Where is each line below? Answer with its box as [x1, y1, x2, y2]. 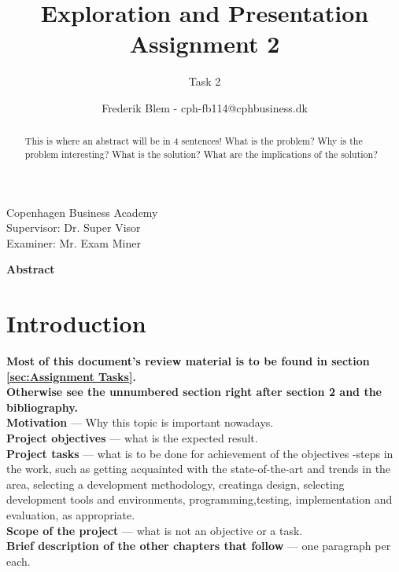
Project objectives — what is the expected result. [6, 430, 258, 446]
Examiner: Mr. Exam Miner [6, 234, 141, 251]
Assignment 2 [129, 27, 280, 60]
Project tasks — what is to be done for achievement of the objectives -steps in [6, 445, 393, 461]
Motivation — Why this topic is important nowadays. [6, 414, 274, 431]
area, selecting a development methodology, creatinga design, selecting [6, 475, 345, 492]
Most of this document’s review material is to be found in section [6, 353, 370, 369]
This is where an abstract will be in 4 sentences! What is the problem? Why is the [24, 134, 363, 148]
